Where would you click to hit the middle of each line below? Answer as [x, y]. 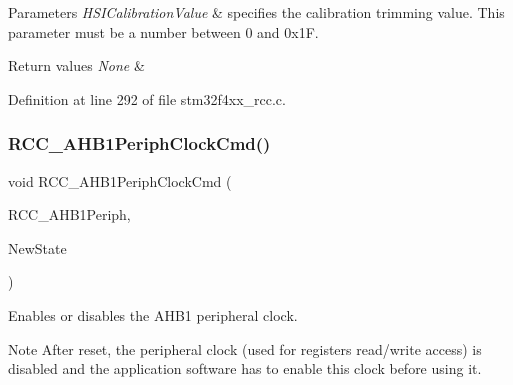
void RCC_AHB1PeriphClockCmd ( [120, 180]
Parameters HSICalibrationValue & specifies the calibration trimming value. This [256, 12]
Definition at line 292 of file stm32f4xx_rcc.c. [147, 98]
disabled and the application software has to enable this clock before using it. [245, 368]
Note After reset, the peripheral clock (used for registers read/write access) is [245, 348]
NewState [37, 247]
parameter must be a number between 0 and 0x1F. [163, 31]
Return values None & [76, 65]
